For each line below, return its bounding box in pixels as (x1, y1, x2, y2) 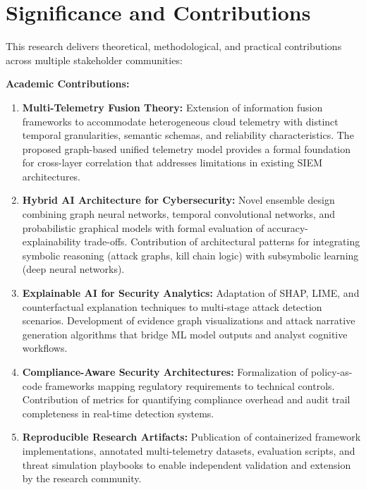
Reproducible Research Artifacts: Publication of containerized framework (22, 429, 361, 444)
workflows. (22, 341, 68, 355)
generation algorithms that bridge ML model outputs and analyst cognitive (22, 326, 348, 341)
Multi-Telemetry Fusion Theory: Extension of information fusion (22, 99, 323, 114)
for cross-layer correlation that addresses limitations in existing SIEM (22, 155, 323, 170)
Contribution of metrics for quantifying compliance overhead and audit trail (22, 392, 350, 407)
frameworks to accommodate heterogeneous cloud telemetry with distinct (22, 114, 338, 128)
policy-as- (311, 365, 353, 379)
